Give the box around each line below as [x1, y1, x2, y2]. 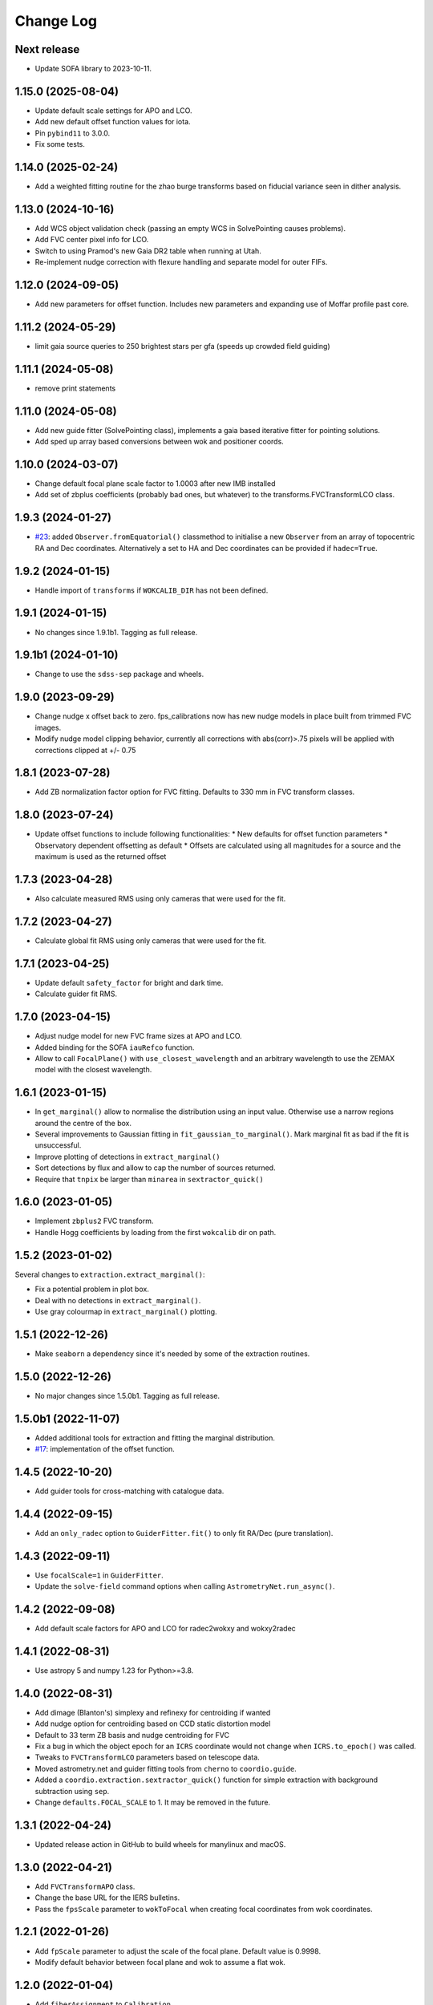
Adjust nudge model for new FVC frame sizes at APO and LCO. [34, 1031, 242, 1041]
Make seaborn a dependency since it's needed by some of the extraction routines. [34, 1348, 310, 1359]
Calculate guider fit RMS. [34, 989, 118, 998]
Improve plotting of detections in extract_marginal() [34, 1152, 221, 1161]
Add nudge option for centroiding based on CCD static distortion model [34, 1719, 271, 1728]
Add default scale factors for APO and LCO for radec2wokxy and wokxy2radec [34, 1624, 296, 1634]
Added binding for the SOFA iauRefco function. [34, 1043, 195, 1052]
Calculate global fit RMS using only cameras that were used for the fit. [34, 935, 266, 946]
